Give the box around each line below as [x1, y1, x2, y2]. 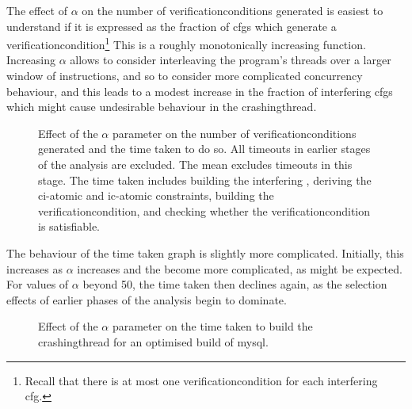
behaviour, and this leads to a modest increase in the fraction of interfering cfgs [6, 82, 393, 99]
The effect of [6, 2, 67, 18]
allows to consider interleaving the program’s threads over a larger [70, 52, 391, 68]
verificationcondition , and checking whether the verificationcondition [38, 202, 371, 219]
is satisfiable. [38, 218, 101, 235]
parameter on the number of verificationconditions [112, 124, 357, 141]
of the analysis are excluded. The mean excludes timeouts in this [38, 156, 353, 172]
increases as [6, 260, 63, 277]
